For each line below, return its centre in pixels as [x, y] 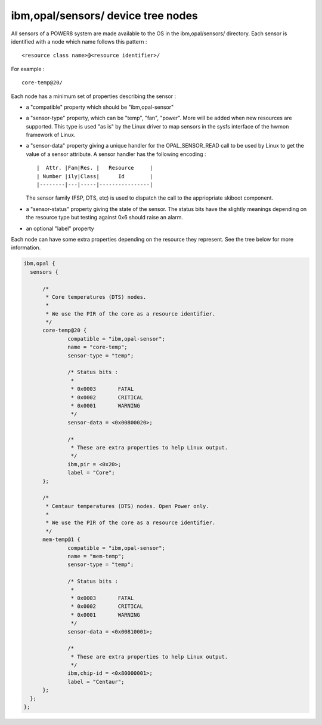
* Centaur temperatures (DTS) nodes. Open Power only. [127, 506]
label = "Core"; [92, 473]
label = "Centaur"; [96, 682]
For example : [28, 69]
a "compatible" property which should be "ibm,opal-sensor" [100, 107]
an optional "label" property [60, 228]
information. [26, 247]
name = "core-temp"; [97, 347]
